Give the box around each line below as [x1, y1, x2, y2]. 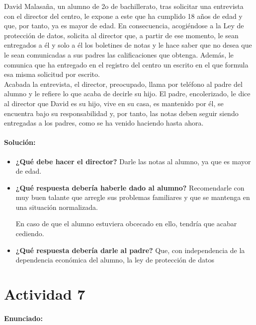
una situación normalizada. [15, 201, 98, 212]
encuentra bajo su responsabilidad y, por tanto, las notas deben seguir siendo [4, 108, 239, 118]
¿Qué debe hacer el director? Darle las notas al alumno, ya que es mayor [15, 156, 251, 166]
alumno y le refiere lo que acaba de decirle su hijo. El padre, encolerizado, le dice [4, 88, 251, 99]
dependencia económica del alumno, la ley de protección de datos [15, 255, 214, 265]
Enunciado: [4, 313, 43, 323]
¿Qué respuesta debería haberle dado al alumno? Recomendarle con [15, 182, 245, 193]
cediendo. [15, 228, 44, 239]
